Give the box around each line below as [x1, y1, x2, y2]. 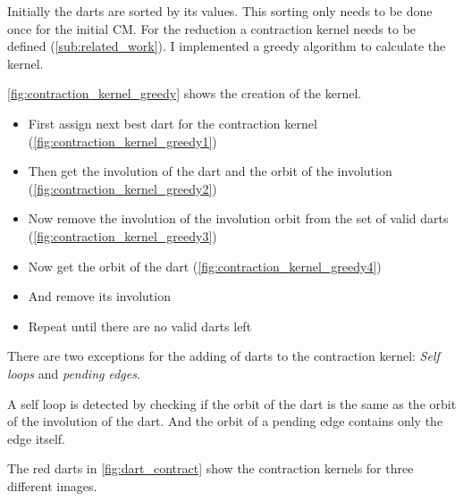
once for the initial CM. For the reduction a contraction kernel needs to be [7, 19, 417, 38]
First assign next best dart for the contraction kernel [28, 113, 317, 132]
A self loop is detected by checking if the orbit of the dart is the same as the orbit [7, 394, 457, 413]
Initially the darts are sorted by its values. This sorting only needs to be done [7, 2, 433, 20]
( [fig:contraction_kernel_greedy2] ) [28, 179, 217, 197]
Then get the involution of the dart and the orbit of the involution [28, 162, 392, 180]
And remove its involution [28, 287, 171, 305]
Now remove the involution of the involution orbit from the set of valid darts [28, 209, 449, 228]
